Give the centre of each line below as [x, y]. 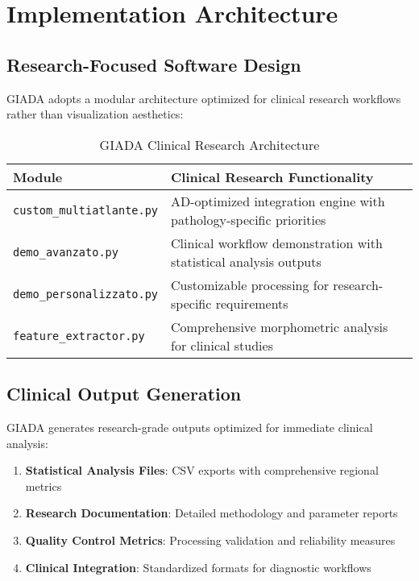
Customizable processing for [250, 284]
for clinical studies [222, 345]
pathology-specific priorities [249, 219]
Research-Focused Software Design [154, 64]
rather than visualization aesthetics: [95, 114]
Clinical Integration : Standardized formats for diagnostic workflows [198, 567]
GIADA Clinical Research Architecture [209, 144]
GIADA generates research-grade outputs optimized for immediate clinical [190, 427]
